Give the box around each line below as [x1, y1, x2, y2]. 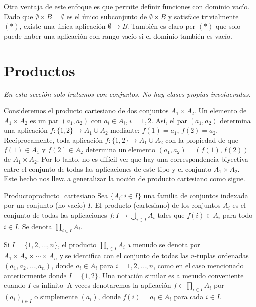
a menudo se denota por [127, 239, 200, 249]
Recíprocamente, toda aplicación [4, 134, 103, 145]
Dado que [4, 11, 33, 21]
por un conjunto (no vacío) [4, 200, 86, 210]
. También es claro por [127, 21, 196, 31]
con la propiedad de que [165, 134, 238, 145]
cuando [4, 280, 26, 290]
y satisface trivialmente [168, 11, 239, 21]
